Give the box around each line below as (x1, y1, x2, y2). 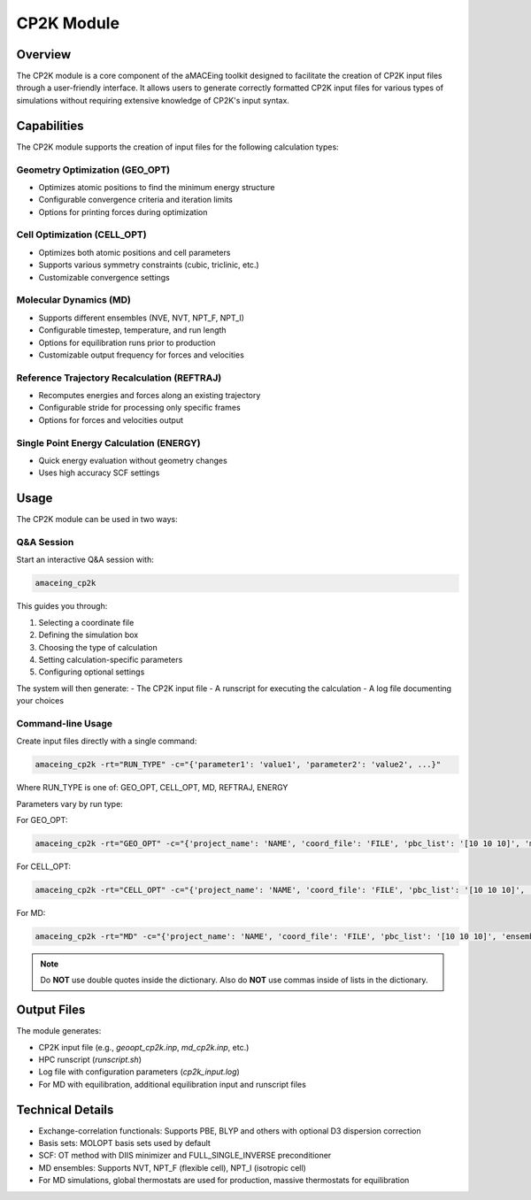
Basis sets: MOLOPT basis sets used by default (38, 1138, 212, 1149)
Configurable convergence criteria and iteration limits (38, 195, 234, 205)
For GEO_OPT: (16, 815, 68, 825)
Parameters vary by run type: (16, 798, 123, 809)
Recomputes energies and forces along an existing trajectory (38, 390, 261, 401)
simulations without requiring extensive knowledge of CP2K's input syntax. (16, 95, 289, 105)
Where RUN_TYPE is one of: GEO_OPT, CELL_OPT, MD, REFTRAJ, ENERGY (16, 782, 289, 793)
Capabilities (16, 118, 84, 133)
